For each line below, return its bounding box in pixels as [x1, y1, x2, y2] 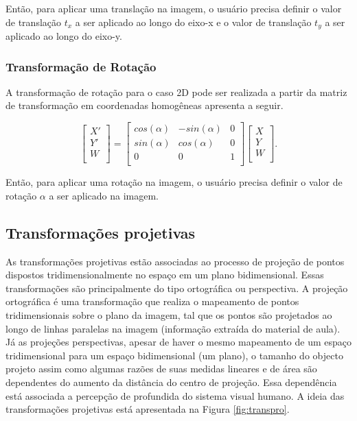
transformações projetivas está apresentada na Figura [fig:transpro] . [5, 402, 290, 416]
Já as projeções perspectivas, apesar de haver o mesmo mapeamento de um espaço [5, 335, 352, 349]
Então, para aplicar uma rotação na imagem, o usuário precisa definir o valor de [5, 175, 343, 189]
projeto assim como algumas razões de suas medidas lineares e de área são [5, 361, 317, 376]
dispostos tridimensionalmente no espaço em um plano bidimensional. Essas [5, 267, 324, 282]
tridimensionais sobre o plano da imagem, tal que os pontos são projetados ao [5, 307, 332, 322]
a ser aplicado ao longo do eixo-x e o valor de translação [75, 14, 312, 29]
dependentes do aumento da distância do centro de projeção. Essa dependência [5, 374, 337, 389]
